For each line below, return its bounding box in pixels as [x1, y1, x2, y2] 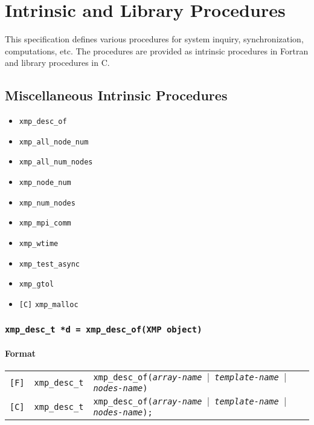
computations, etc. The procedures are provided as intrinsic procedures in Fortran [5, 44, 309, 57]
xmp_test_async [19, 259, 80, 268]
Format [5, 346, 36, 359]
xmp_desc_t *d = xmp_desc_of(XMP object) [5, 324, 202, 334]
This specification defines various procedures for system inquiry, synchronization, [5, 33, 304, 45]
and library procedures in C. [5, 56, 110, 69]
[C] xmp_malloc [19, 300, 78, 310]
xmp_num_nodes [19, 198, 75, 207]
